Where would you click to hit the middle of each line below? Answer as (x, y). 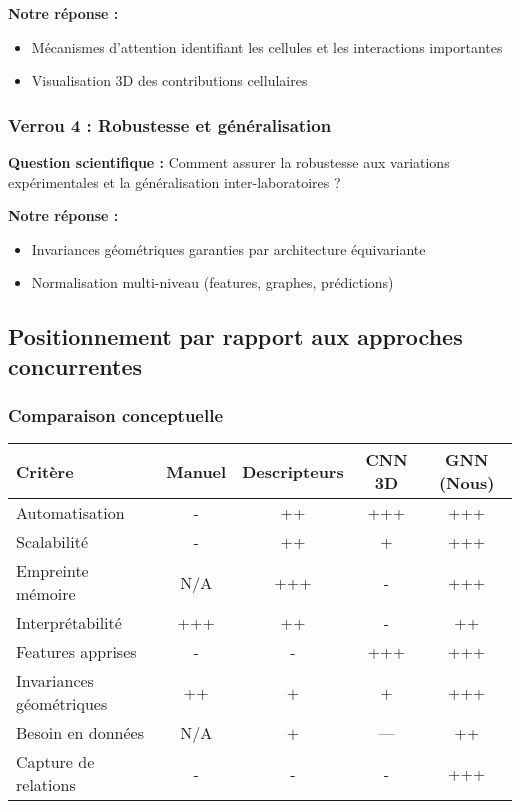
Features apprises (76, 652)
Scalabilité (52, 542)
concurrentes (75, 365)
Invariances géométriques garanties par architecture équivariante (228, 248)
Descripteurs (293, 471)
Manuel (196, 471)
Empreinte (52, 571)
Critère (45, 471)
